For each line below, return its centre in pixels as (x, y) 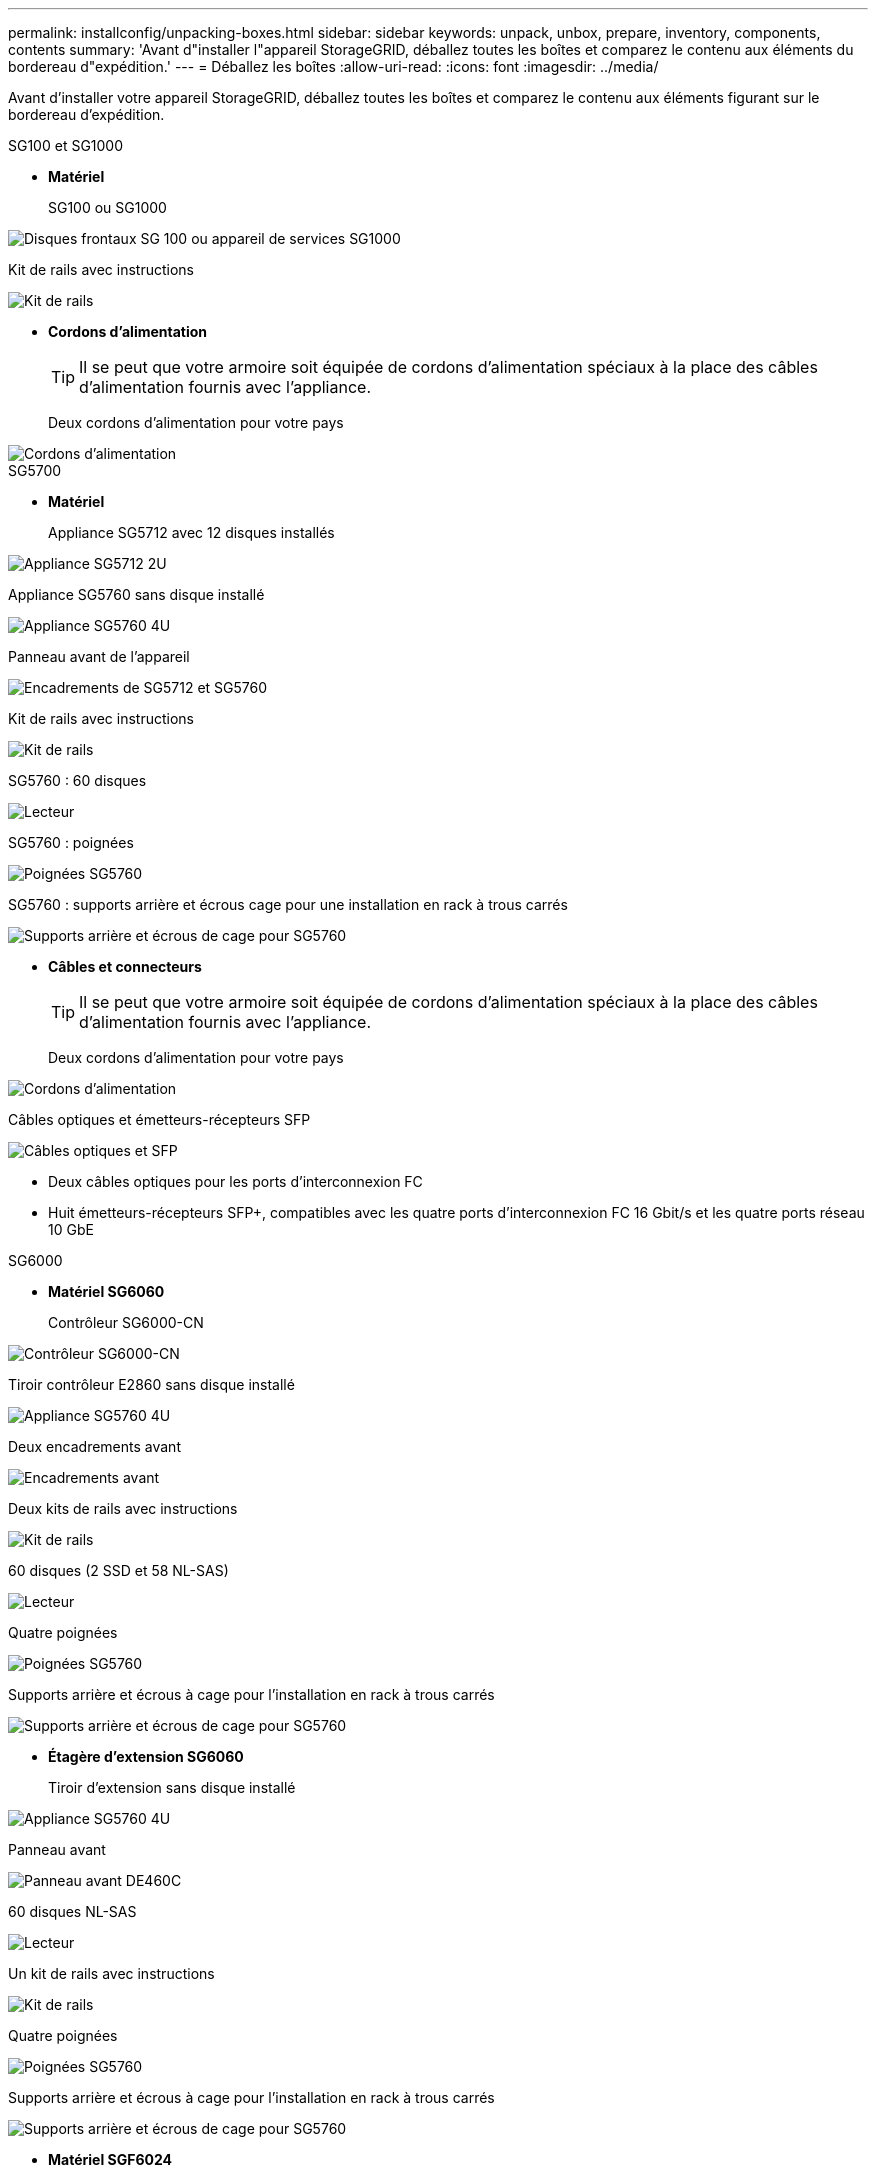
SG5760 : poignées (71, 842)
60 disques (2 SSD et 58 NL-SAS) (118, 1570)
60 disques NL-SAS (72, 1911)
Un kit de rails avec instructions (111, 1973)
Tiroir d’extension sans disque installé (172, 1787)
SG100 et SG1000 (66, 145)
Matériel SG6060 (106, 1291)
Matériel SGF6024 (110, 2159)
